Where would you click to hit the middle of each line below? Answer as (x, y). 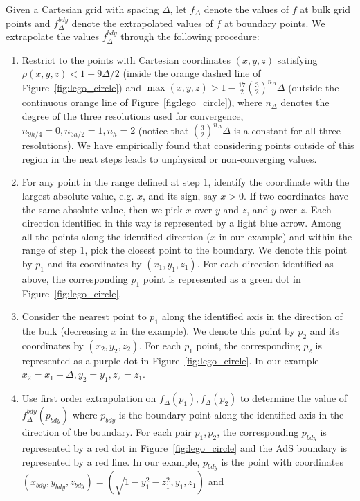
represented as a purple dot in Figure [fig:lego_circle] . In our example (170, 360)
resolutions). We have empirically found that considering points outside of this (188, 145)
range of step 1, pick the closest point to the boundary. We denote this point (184, 250)
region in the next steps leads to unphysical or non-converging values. (169, 158)
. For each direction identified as (265, 263)
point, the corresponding (248, 345)
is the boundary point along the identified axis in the (231, 415)
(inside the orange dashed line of (192, 73)
